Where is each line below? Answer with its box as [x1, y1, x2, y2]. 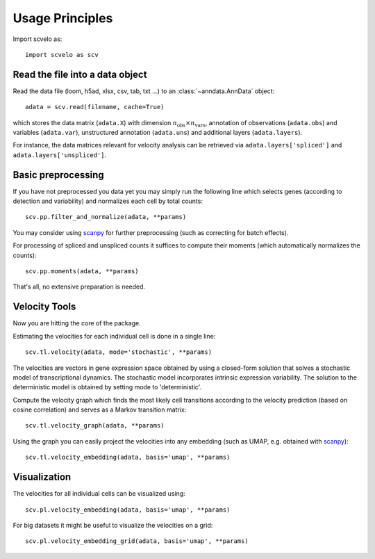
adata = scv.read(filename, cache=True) [25, 103, 165, 111]
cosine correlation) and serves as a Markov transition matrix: [12, 405, 187, 414]
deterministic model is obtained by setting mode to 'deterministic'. [12, 383, 202, 391]
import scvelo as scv [25, 51, 99, 58]
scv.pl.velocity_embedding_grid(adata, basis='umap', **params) [25, 537, 249, 545]
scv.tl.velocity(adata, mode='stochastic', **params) [25, 348, 212, 356]
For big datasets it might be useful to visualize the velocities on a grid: [12, 521, 213, 529]
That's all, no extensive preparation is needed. [12, 282, 146, 291]
